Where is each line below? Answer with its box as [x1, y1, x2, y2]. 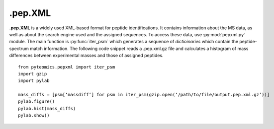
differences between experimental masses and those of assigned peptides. [9, 53, 164, 59]
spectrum [9, 45, 29, 52]
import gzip [18, 71, 47, 76]
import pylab [18, 78, 50, 84]
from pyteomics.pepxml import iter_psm [18, 64, 115, 69]
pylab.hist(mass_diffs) [18, 106, 76, 111]
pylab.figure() [18, 99, 55, 104]
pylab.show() [18, 113, 50, 119]
